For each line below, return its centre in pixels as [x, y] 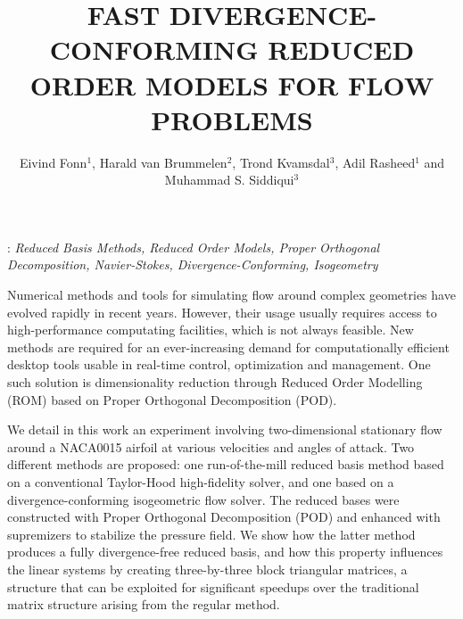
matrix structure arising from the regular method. [144, 604]
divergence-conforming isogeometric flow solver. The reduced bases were [203, 499]
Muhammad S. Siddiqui [229, 180]
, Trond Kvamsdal [281, 162]
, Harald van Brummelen [160, 162]
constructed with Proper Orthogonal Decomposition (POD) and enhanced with [224, 517]
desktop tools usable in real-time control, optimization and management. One [219, 364]
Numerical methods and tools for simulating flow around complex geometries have [231, 295]
